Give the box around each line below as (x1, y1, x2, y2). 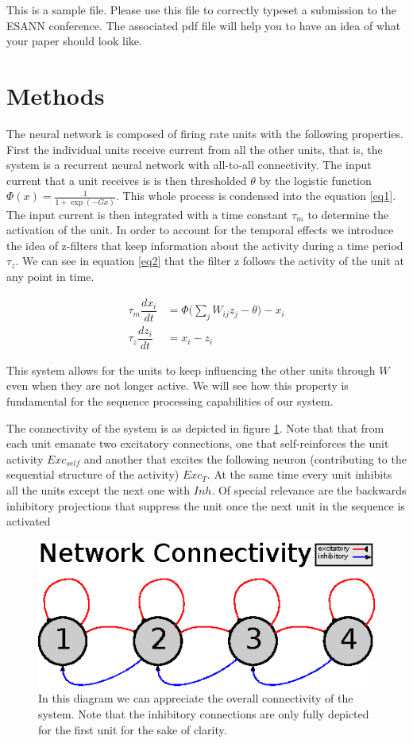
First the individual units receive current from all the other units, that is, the (6, 141, 383, 157)
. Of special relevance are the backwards (211, 481, 407, 498)
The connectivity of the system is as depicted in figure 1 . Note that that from (6, 419, 384, 436)
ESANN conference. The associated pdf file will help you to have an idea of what (6, 17, 401, 33)
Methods (6, 79, 105, 111)
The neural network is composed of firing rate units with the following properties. (6, 125, 403, 141)
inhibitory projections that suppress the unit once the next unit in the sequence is (6, 497, 405, 514)
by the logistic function (259, 171, 372, 188)
